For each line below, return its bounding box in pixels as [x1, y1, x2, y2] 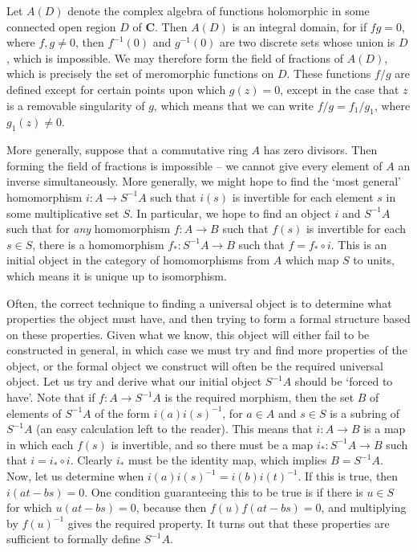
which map [285, 251, 339, 268]
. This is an [330, 235, 387, 252]
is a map [363, 420, 406, 437]
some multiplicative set [6, 204, 119, 221]
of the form [95, 404, 150, 421]
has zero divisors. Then [263, 141, 378, 158]
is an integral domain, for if [232, 18, 367, 35]
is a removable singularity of [6, 96, 145, 113]
